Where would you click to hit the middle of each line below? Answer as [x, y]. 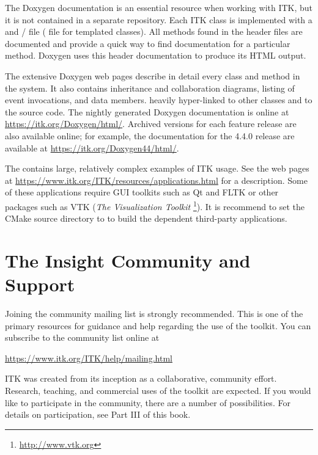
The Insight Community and [128, 260]
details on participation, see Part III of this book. [98, 414]
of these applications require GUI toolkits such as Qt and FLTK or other [142, 192]
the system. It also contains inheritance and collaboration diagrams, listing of [150, 88]
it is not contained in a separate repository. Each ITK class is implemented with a [159, 19]
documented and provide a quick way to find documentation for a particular [148, 43]
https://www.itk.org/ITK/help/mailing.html [89, 358]
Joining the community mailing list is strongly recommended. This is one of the [154, 314]
